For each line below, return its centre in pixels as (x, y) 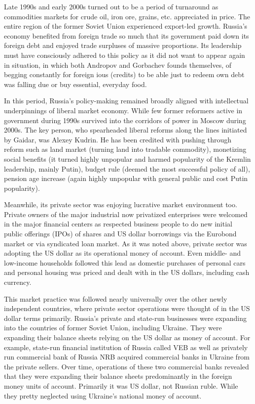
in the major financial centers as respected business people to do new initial (118, 224)
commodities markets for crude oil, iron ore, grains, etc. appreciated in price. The (127, 16)
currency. (18, 282)
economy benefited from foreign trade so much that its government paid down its (127, 35)
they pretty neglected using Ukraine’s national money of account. (103, 395)
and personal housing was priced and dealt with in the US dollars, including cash (127, 272)
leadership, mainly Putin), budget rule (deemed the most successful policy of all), (127, 168)
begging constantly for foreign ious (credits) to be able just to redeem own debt (124, 74)
